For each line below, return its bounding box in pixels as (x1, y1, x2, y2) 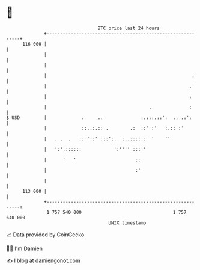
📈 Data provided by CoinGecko (6, 231, 85, 238)
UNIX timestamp (108, 219, 147, 226)
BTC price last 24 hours (97, 25, 160, 31)
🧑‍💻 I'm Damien (6, 245, 43, 252)
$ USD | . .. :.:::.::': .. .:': (6, 114, 192, 121)
